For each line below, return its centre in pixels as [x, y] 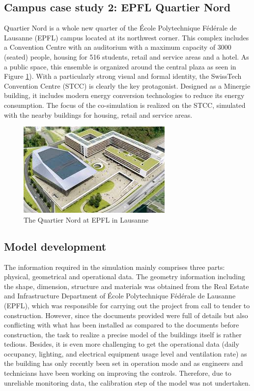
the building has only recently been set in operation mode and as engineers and [124, 363]
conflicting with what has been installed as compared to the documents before [122, 325]
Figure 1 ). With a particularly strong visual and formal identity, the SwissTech [123, 76]
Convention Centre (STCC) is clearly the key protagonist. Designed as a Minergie [127, 85]
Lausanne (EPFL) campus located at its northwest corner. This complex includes [127, 37]
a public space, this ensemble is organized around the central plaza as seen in [120, 66]
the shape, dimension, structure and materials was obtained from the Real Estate [127, 286]
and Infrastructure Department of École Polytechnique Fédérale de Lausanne [120, 296]
